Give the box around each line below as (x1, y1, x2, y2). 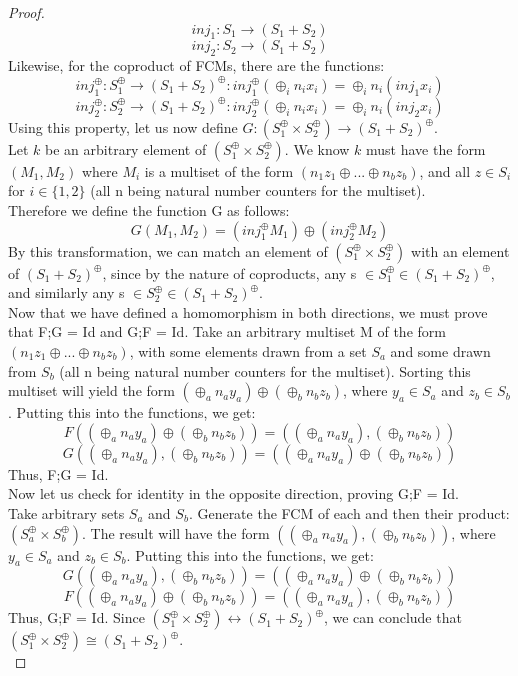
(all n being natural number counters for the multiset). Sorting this (59, 360, 471, 381)
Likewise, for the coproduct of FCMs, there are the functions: (8, 55, 385, 76)
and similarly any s (8, 282, 125, 303)
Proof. (8, 2, 45, 22)
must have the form (366, 138, 486, 159)
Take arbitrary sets (8, 502, 125, 523)
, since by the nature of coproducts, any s (102, 262, 357, 283)
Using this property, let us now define (8, 116, 238, 137)
